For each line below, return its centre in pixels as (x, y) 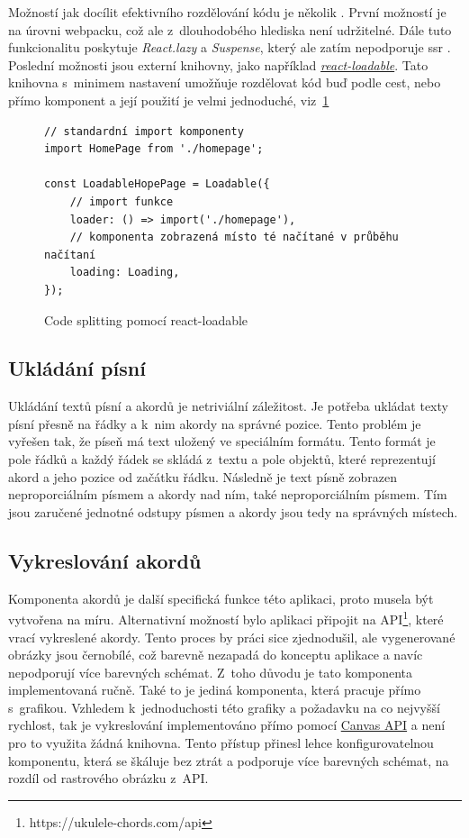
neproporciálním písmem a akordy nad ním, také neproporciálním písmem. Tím (228, 494)
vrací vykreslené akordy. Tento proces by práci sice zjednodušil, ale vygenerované (232, 637)
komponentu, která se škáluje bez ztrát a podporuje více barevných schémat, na (229, 760)
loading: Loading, (125, 273)
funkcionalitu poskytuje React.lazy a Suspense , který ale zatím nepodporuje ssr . (230, 47)
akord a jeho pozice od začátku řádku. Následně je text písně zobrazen (203, 476)
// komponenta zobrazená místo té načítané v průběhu (234, 237)
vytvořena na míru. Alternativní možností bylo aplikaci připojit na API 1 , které (226, 618)
